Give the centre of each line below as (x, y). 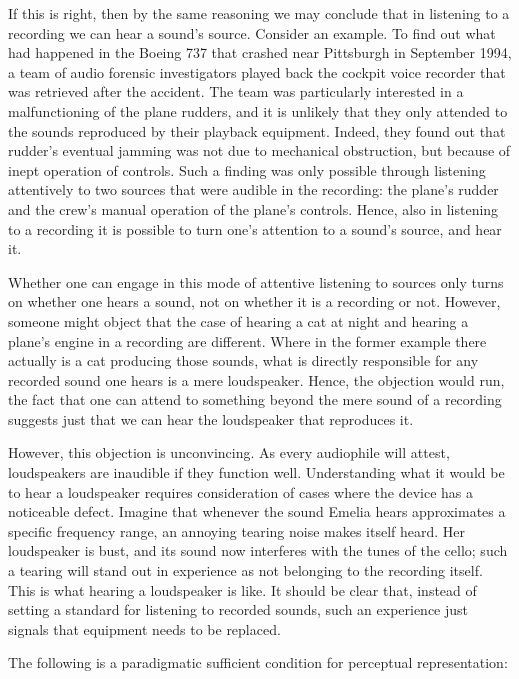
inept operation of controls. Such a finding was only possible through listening (247, 169)
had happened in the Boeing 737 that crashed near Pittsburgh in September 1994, (260, 52)
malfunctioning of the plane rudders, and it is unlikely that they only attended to (258, 110)
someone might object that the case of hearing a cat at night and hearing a (238, 320)
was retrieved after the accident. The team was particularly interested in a (236, 91)
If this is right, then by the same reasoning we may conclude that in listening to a (259, 13)
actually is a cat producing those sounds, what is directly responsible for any (243, 360)
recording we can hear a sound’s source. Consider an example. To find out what (252, 32)
